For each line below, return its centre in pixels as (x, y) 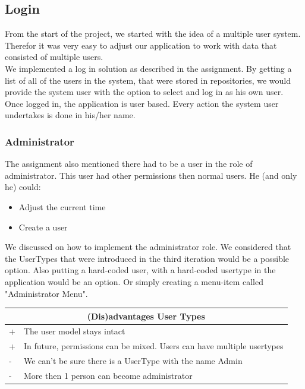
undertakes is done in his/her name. (70, 115)
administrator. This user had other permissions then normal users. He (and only (151, 175)
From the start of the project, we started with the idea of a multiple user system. (153, 34)
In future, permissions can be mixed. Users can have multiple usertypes (153, 346)
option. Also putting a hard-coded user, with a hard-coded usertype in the (140, 270)
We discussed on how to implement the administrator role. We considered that (148, 247)
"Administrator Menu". (46, 293)
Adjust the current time (62, 206)
